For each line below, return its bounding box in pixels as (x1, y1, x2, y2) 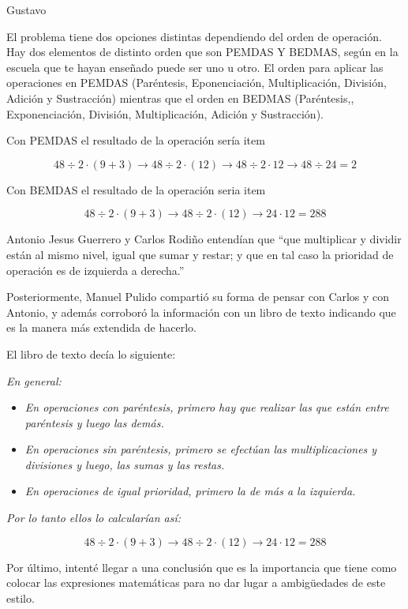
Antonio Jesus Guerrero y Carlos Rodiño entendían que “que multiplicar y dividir (6, 231, 402, 247)
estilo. (6, 589, 35, 606)
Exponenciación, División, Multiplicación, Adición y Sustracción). (6, 105, 324, 122)
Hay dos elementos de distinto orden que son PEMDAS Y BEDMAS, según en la (6, 43, 399, 60)
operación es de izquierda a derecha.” (6, 261, 185, 278)
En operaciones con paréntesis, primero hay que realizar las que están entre (24, 399, 389, 415)
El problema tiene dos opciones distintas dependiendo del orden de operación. (6, 28, 382, 44)
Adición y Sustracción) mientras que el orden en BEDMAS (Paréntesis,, (6, 89, 354, 106)
